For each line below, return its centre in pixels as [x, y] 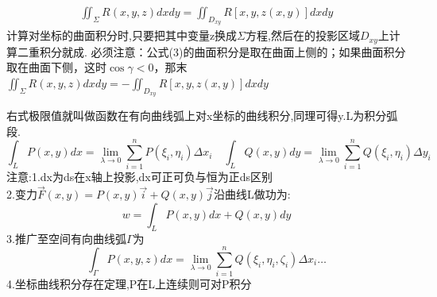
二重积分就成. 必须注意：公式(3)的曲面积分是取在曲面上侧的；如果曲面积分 [211, 51]
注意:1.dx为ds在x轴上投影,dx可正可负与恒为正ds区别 [140, 177]
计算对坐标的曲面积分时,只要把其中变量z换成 [122, 35]
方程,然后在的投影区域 [303, 35]
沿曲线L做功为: [252, 194]
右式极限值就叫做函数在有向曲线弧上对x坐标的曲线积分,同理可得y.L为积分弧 [202, 116]
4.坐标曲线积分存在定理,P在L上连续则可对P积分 [129, 284]
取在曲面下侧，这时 [56, 67]
